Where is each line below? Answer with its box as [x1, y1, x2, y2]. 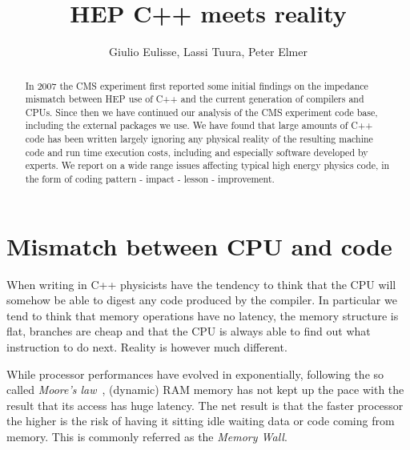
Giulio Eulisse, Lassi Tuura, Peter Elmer [109, 43, 307, 60]
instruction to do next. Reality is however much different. [6, 339, 287, 356]
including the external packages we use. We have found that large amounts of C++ [25, 119, 373, 132]
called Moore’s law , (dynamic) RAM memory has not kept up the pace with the [6, 381, 404, 398]
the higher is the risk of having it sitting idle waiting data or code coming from [6, 412, 395, 429]
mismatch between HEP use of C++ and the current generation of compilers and [25, 92, 364, 106]
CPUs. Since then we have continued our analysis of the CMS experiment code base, [25, 105, 378, 119]
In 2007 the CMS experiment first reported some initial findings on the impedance [25, 78, 368, 92]
